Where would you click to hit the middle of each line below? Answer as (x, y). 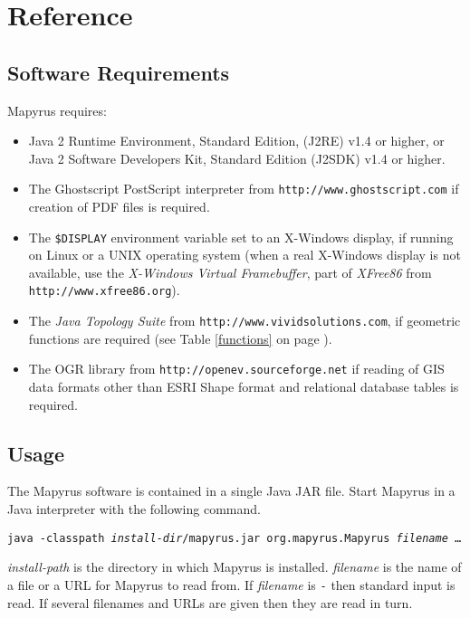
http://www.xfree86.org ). (104, 290)
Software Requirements (119, 72)
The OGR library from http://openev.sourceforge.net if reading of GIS (236, 369)
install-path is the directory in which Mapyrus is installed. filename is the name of (235, 567)
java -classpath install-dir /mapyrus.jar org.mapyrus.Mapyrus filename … (235, 538)
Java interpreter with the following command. (134, 509)
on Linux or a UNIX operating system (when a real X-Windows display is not (245, 255)
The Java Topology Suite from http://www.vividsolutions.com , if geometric (245, 321)
